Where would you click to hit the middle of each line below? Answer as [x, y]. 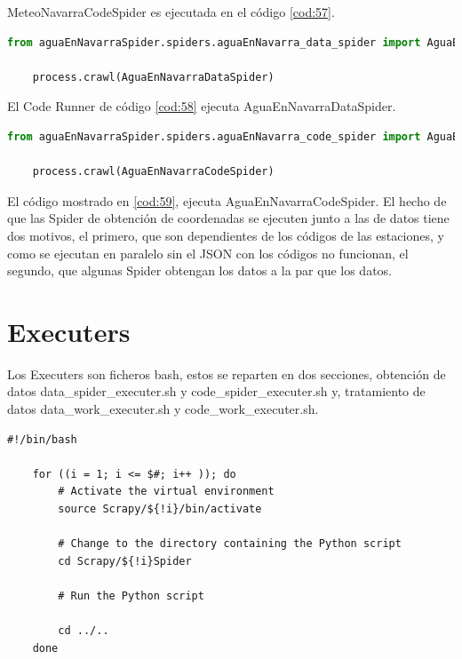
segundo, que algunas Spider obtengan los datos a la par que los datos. [200, 270]
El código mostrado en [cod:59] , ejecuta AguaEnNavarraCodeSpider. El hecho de [227, 200]
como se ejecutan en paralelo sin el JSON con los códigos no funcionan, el [208, 253]
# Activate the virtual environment [166, 492]
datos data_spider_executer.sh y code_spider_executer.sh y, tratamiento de [216, 391]
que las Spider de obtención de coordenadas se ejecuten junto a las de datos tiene [228, 218]
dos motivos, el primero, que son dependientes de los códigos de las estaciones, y [226, 235]
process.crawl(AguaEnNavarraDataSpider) [153, 77]
